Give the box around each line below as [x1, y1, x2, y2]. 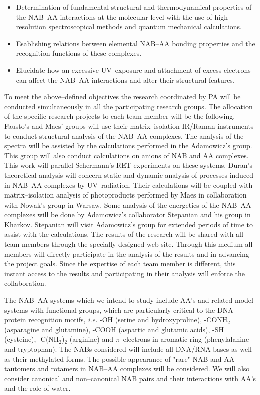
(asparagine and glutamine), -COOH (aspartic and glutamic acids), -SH [4, 324, 224, 334]
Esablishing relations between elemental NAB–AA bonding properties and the [16, 38, 255, 48]
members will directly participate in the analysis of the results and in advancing [4, 248, 249, 259]
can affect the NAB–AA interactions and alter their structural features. [16, 74, 235, 85]
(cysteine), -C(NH [4, 334, 59, 344]
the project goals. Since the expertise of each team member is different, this [4, 258, 236, 269]
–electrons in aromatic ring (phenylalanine [119, 334, 249, 344]
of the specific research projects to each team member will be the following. [4, 111, 235, 121]
